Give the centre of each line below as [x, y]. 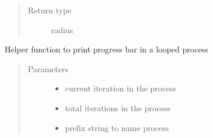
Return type [50, 10]
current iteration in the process [121, 88]
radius [62, 29]
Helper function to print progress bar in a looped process [107, 49]
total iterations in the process [118, 107]
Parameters [48, 68]
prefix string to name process [117, 127]
